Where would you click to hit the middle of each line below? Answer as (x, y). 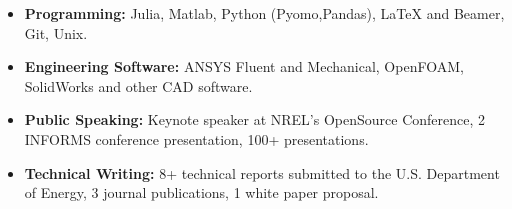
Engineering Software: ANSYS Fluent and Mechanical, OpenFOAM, (244, 66)
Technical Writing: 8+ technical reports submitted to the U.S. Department (262, 172)
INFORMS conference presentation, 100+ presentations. (196, 138)
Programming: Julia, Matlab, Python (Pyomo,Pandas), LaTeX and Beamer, (264, 13)
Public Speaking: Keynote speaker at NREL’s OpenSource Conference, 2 (255, 119)
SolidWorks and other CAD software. (138, 85)
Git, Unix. (56, 32)
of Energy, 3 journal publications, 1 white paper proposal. (201, 192)
